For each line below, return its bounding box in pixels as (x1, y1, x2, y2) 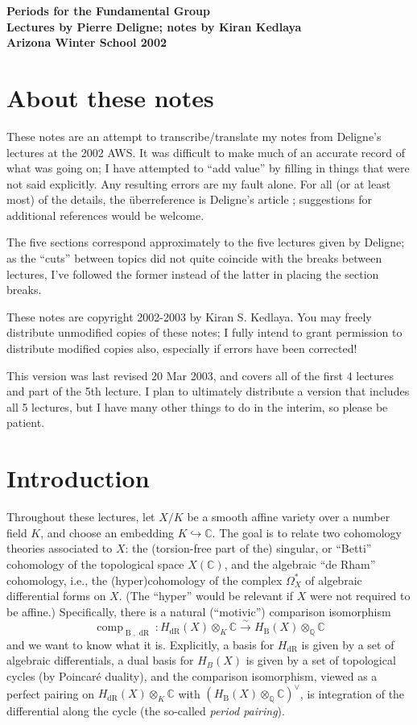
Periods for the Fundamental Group (6, 2, 210, 19)
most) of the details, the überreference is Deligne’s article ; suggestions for (6, 191, 372, 208)
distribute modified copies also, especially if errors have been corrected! (6, 340, 357, 357)
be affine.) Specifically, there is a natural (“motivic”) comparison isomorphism (6, 603, 391, 619)
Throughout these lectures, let (6, 508, 155, 525)
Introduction (6, 462, 150, 495)
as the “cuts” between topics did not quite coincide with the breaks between (6, 250, 382, 267)
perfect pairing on (6, 685, 94, 702)
